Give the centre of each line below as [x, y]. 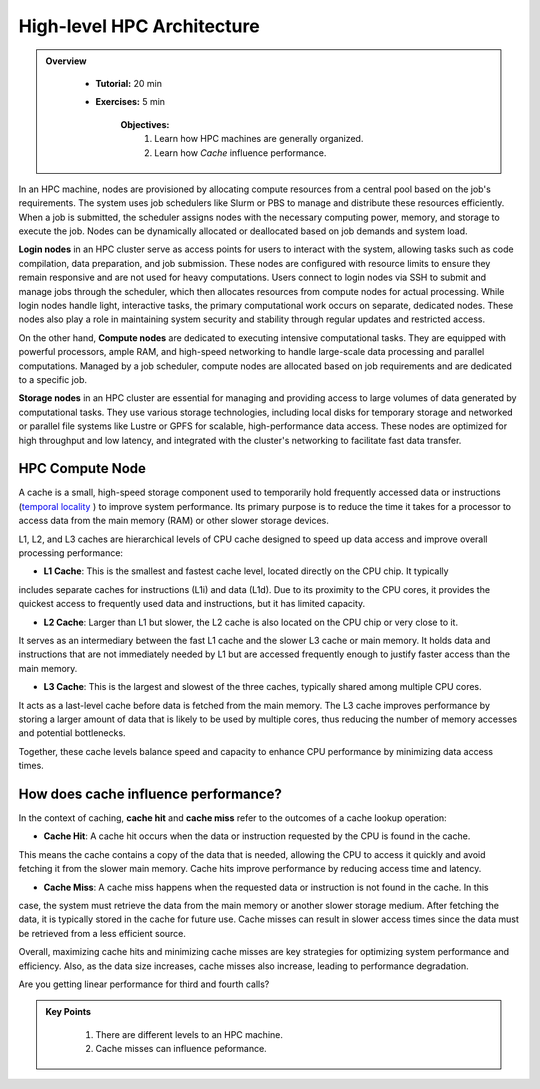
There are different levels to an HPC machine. [189, 1034]
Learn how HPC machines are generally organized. [259, 139]
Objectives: [145, 124]
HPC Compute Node [82, 468]
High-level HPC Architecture [139, 26]
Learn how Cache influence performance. [240, 152]
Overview [66, 61]
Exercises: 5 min [130, 102]
